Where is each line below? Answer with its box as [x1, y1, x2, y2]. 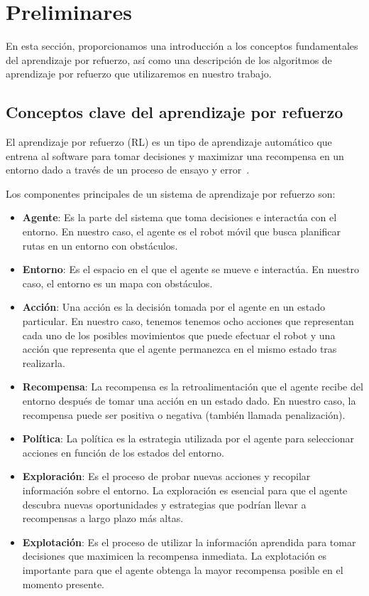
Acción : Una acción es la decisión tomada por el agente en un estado [22, 299, 325, 314]
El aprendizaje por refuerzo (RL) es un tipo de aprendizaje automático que [6, 134, 332, 149]
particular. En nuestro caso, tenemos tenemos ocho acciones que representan [22, 314, 354, 329]
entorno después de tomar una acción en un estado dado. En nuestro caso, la [22, 393, 356, 408]
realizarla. [22, 355, 65, 370]
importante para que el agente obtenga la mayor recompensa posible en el [22, 562, 343, 577]
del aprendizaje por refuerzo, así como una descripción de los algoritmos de [6, 52, 332, 67]
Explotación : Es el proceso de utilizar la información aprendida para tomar [22, 534, 356, 549]
